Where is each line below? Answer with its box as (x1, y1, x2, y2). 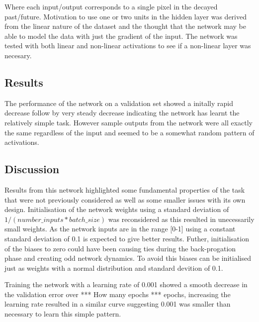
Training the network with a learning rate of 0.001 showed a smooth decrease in (4, 279, 248, 290)
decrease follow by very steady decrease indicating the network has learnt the (4, 107, 240, 118)
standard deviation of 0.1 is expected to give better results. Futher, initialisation (4, 233, 249, 243)
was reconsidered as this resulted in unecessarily (108, 214, 255, 224)
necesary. (4, 50, 32, 60)
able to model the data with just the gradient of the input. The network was (4, 30, 238, 41)
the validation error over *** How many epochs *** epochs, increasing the (4, 289, 231, 299)
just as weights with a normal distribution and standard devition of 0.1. (4, 262, 223, 273)
